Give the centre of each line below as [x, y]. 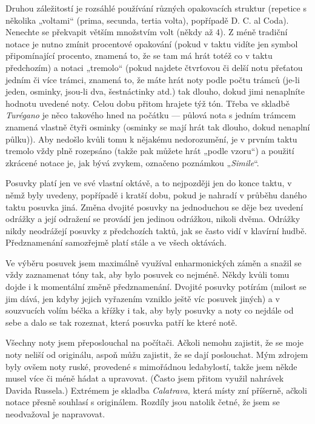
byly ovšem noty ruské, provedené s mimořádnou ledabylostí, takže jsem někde [151, 366]
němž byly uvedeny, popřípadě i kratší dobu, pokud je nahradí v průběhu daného [156, 194]
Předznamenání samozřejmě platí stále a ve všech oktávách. [116, 242]
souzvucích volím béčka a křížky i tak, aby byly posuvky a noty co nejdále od [150, 310]
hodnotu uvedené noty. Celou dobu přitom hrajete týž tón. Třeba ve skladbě [148, 103]
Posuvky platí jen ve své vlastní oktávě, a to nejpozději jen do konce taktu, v [149, 183]
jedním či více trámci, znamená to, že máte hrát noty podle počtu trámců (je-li [153, 79]
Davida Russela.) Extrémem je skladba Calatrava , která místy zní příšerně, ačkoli [156, 390]
